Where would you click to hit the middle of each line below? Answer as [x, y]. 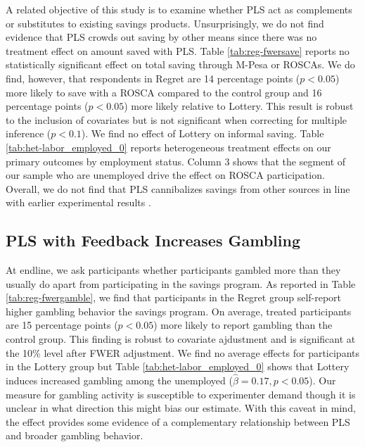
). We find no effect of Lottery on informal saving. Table [203, 133]
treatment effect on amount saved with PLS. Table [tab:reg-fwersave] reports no [178, 50]
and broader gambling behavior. [75, 435]
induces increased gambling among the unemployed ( [119, 380]
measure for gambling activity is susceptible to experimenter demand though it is [181, 394]
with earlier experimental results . [78, 202]
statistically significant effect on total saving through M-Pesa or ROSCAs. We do [180, 64]
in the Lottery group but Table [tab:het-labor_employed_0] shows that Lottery [178, 366]
